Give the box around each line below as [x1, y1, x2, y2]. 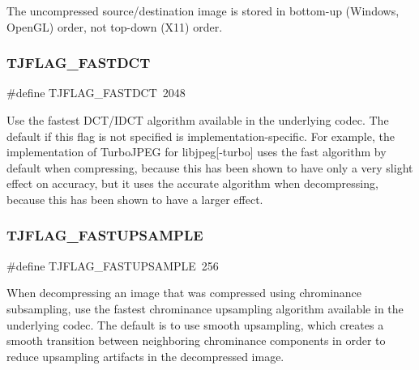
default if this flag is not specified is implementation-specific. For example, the [6, 127, 395, 144]
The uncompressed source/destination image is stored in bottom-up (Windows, [6, 2, 400, 19]
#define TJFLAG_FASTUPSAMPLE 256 [6, 257, 219, 274]
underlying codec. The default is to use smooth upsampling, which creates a [6, 316, 384, 333]
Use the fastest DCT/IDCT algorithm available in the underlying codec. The [6, 112, 389, 128]
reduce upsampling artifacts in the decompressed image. [6, 347, 284, 364]
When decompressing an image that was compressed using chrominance [6, 284, 362, 301]
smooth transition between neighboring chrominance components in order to [6, 332, 386, 349]
